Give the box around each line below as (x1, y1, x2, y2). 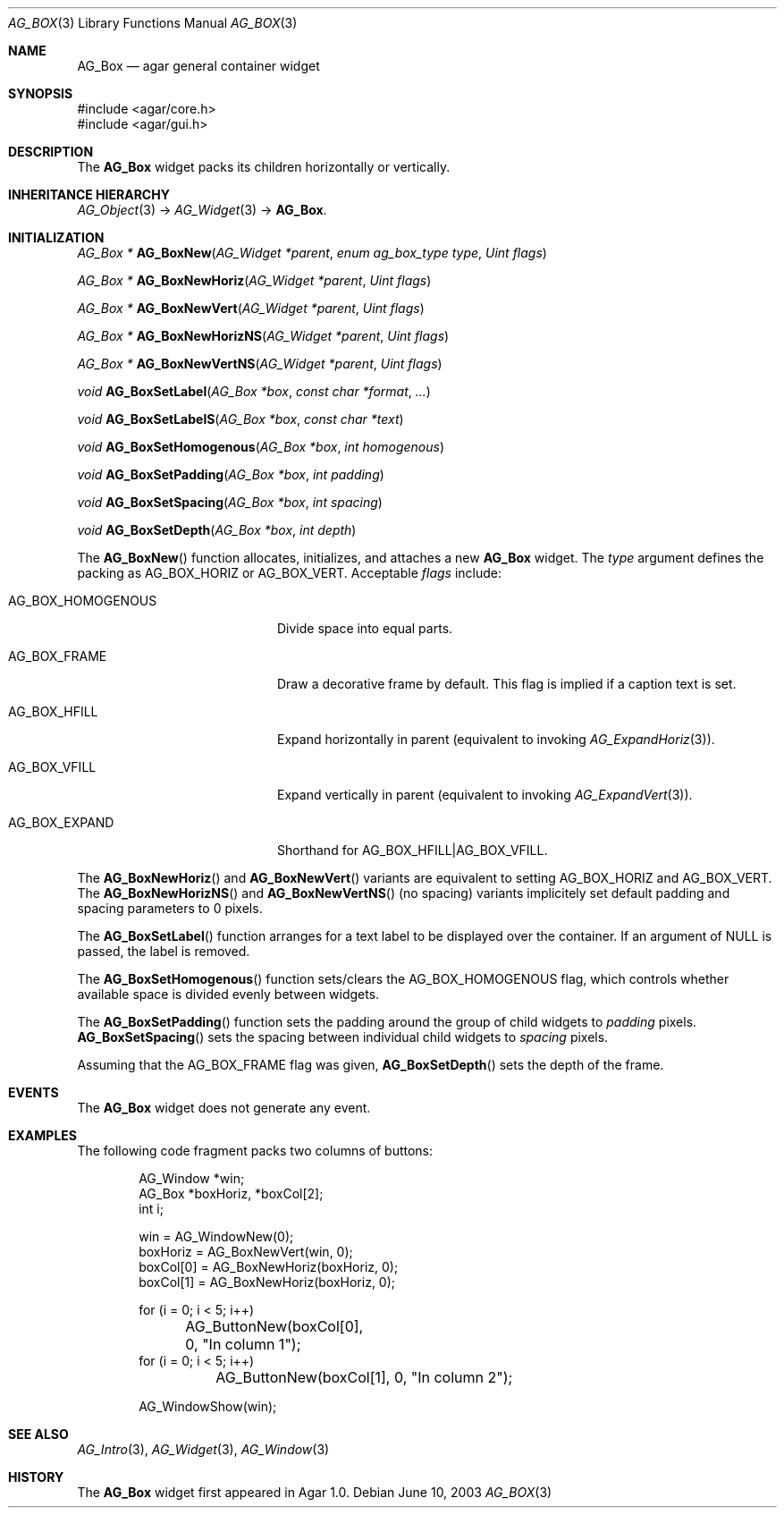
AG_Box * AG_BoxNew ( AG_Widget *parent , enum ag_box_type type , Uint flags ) (77, 245, 547, 260)
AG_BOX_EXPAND (8, 815, 114, 830)
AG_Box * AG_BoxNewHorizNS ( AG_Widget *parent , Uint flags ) (77, 328, 450, 343)
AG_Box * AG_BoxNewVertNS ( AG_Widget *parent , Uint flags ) (77, 356, 443, 371)
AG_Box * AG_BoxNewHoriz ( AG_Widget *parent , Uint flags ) (77, 273, 432, 288)
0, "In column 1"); (185, 1335, 301, 1353)
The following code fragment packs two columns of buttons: (77, 1143, 434, 1158)
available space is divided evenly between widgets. (77, 986, 380, 1002)
